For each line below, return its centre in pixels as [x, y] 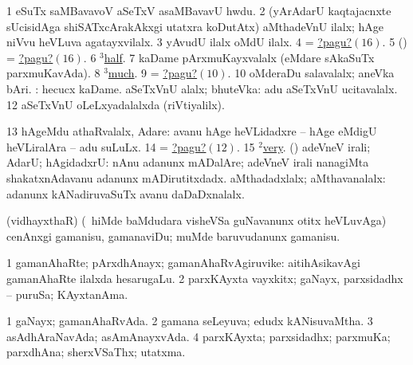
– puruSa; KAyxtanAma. [67, 294]
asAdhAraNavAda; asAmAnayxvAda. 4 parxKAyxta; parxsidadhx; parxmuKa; [199, 336]
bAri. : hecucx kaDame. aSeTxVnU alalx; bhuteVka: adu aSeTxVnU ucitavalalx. [202, 88]
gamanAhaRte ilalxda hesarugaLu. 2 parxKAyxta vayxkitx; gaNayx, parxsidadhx [205, 278]
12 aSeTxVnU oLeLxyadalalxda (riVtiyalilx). [116, 104]
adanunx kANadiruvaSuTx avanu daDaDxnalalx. [126, 193]
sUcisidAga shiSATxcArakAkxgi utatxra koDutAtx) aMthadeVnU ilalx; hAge [195, 26]
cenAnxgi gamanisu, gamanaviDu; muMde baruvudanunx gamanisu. [173, 235]
